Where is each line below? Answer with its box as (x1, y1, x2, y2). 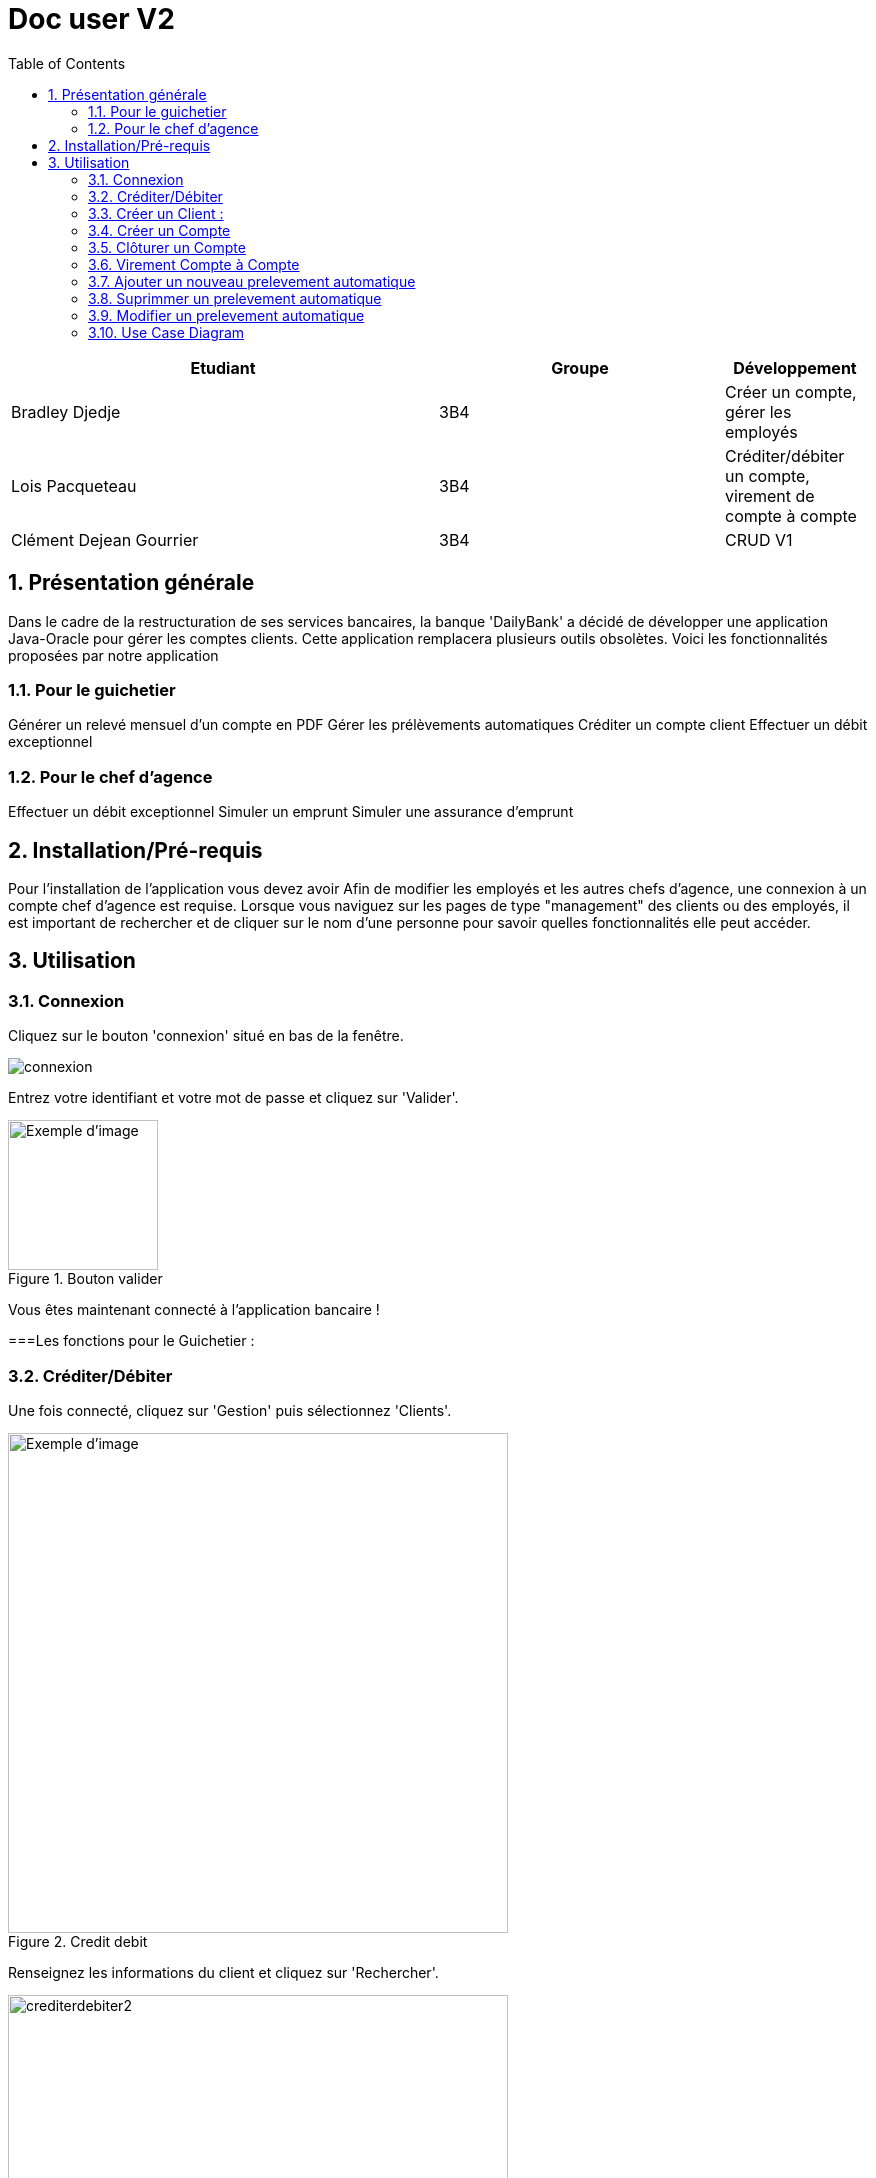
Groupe (551, 357, 609, 378)
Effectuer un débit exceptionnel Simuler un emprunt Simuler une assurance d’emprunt (8, 803, 574, 821)
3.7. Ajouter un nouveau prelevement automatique (88, 272, 416, 290)
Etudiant (190, 357, 256, 378)
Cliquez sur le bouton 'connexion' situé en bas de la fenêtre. (8, 1027, 404, 1045)
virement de (724, 485, 815, 506)
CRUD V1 (724, 529, 793, 550)
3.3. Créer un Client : (88, 204, 224, 222)
